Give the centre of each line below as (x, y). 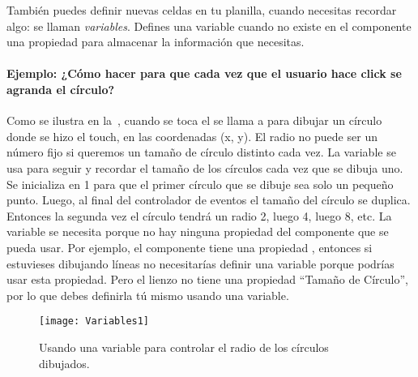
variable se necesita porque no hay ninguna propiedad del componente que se (198, 231)
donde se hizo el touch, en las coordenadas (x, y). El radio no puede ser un (192, 136)
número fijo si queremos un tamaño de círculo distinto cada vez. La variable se (201, 152)
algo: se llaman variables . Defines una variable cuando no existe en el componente (209, 26)
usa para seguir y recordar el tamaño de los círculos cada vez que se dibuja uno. (205, 167)
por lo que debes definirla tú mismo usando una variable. (148, 295)
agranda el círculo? (61, 89)
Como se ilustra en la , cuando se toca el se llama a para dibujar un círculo (194, 120)
